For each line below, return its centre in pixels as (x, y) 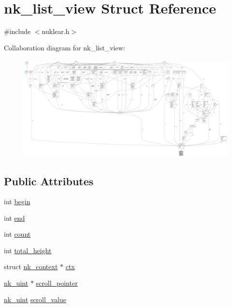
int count (17, 234)
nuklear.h (56, 31)
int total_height (28, 250)
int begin (17, 201)
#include (17, 31)
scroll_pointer (57, 283)
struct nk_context (31, 267)
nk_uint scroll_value (35, 299)
